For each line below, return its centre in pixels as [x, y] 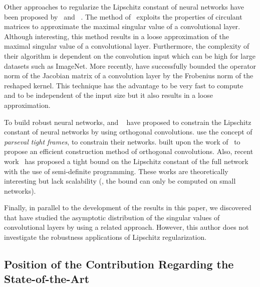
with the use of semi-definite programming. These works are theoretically [116, 171]
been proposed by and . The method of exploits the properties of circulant [123, 16]
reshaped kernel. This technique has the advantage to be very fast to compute [124, 85]
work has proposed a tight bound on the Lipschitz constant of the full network [126, 161]
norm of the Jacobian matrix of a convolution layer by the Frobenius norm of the [129, 76]
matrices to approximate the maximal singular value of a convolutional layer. [122, 26]
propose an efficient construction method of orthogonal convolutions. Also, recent [129, 151]
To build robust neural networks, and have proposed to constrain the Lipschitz [128, 122]
